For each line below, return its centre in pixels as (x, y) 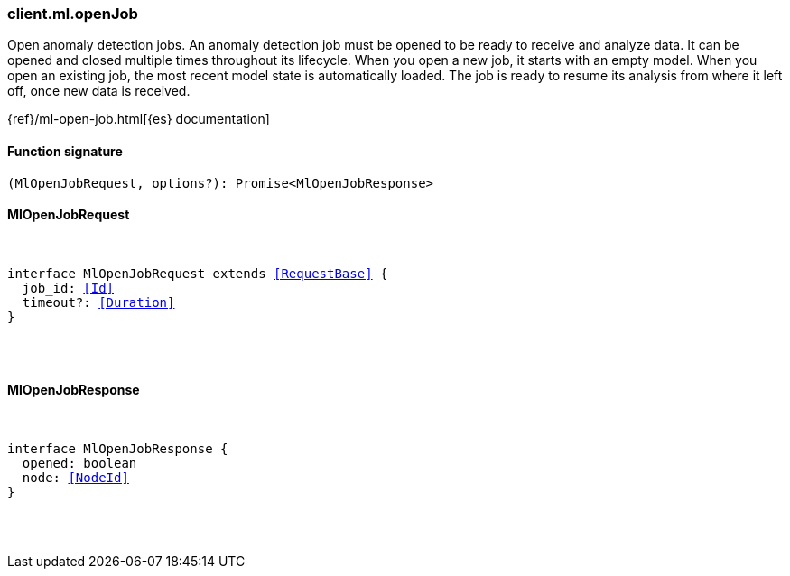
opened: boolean (79, 464)
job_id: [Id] (68, 288)
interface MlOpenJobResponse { (118, 449)
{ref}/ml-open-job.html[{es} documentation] (139, 119)
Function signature (65, 151)
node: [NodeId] (75, 478)
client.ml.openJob (73, 14)
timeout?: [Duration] (98, 302)
